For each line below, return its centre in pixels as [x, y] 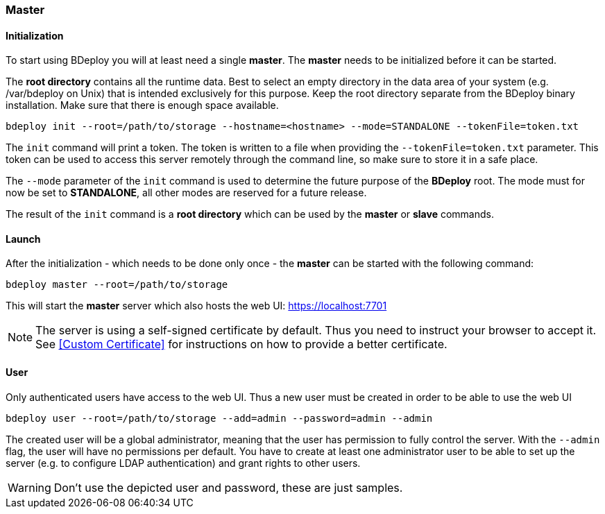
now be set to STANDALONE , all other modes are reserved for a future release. [186, 193]
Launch [23, 239]
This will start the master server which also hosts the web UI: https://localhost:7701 [196, 306]
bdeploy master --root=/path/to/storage [117, 285]
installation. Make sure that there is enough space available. [142, 105]
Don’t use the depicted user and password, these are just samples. [228, 487]
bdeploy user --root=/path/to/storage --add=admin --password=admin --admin [219, 418]
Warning [29, 487]
